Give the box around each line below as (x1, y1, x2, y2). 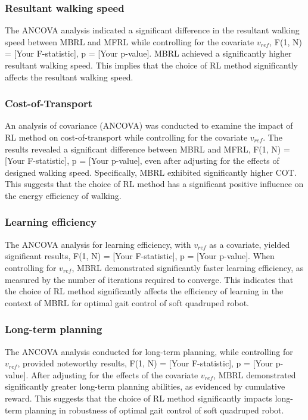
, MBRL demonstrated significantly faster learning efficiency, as (71, 261, 304, 273)
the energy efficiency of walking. (5, 189, 122, 201)
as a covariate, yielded (209, 238, 290, 250)
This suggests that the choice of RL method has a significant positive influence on (5, 178, 304, 190)
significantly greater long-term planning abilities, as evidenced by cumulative (5, 380, 285, 393)
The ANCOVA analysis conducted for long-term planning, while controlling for (5, 345, 293, 357)
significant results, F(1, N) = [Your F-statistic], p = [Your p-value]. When (5, 250, 275, 262)
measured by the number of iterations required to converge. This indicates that (5, 273, 294, 285)
